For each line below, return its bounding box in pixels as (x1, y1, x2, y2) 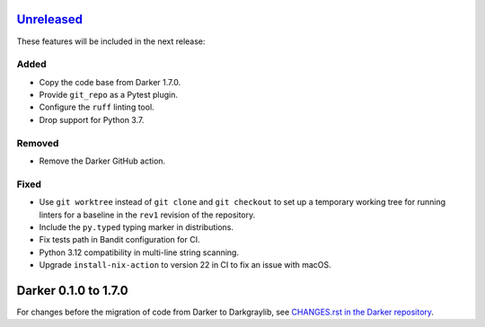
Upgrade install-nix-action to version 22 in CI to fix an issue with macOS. (39, 260, 331, 270)
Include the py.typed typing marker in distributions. (39, 221, 234, 233)
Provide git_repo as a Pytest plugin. (39, 90, 179, 101)
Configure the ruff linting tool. (39, 102, 154, 112)
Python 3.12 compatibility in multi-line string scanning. (39, 247, 240, 258)
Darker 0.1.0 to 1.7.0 (16, 283, 129, 298)
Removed (16, 137, 59, 149)
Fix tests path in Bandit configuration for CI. (39, 234, 200, 245)
